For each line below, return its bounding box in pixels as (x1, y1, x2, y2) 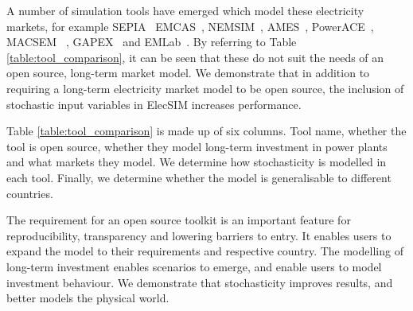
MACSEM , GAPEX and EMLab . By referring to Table (6, 33, 297, 50)
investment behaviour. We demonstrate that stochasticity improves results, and (6, 274, 393, 290)
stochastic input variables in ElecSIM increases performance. (6, 95, 302, 112)
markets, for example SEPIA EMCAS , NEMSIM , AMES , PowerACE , (6, 17, 374, 34)
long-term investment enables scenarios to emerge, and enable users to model (6, 258, 382, 274)
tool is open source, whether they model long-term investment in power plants (6, 138, 388, 154)
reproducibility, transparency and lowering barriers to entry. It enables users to (6, 227, 392, 243)
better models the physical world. (6, 290, 169, 306)
